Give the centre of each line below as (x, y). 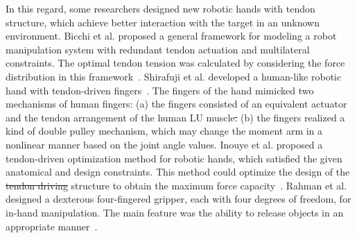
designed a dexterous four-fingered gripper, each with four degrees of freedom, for (178, 199)
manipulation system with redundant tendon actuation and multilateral (158, 49)
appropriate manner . (52, 226)
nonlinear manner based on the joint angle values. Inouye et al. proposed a (164, 144)
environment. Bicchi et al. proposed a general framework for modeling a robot (171, 36)
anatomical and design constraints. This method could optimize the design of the (178, 172)
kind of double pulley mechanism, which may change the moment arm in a (164, 131)
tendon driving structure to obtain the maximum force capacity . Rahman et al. (176, 185)
